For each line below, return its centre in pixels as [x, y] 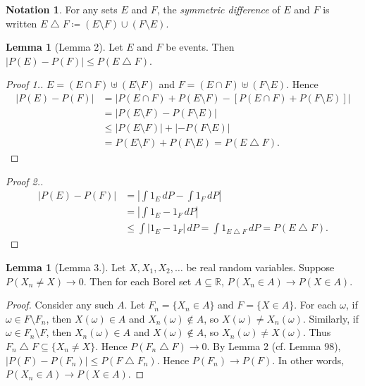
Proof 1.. [25, 84]
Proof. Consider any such [60, 305]
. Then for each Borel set [137, 281]
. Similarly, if [330, 318]
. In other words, [308, 360]
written [21, 23]
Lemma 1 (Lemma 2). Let [64, 47]
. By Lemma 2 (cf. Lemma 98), [274, 345]
